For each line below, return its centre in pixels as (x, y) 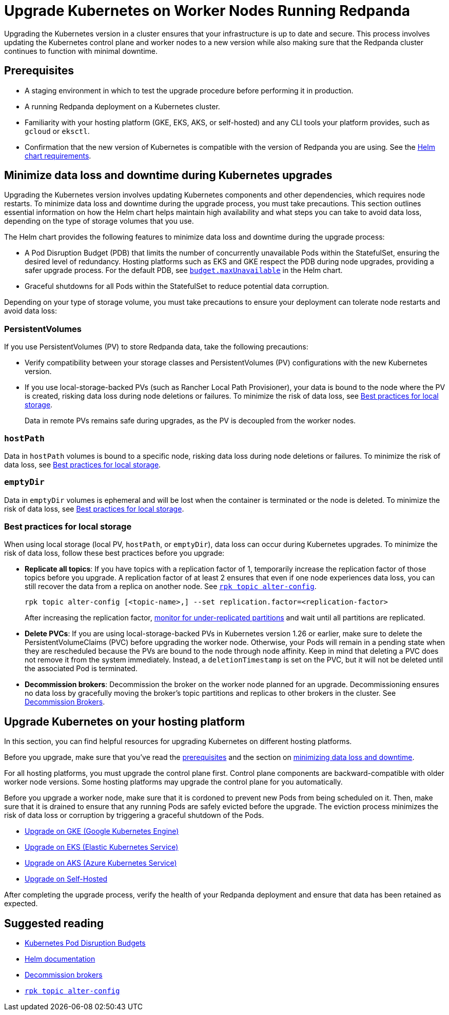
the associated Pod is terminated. (81, 669)
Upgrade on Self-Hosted (66, 879)
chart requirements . (58, 155)
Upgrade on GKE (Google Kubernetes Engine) (102, 831)
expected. (21, 904)
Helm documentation (60, 959)
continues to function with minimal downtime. (81, 51)
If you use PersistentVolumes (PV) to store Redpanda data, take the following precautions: (156, 347)
